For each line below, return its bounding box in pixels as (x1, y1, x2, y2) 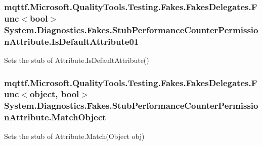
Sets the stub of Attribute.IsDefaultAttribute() (4, 54, 149, 65)
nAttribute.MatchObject (4, 111, 106, 123)
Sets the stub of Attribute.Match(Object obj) (4, 130, 145, 141)
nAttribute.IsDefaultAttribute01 (4, 35, 139, 47)
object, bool (29, 88, 79, 100)
